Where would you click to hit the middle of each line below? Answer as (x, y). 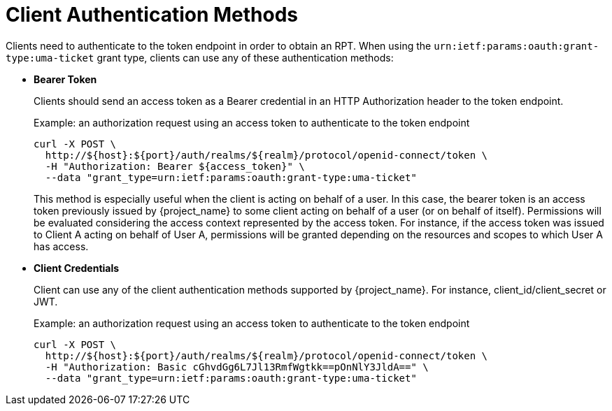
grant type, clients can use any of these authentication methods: (245, 57)
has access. (61, 246)
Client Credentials (77, 268)
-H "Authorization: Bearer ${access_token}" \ (175, 166)
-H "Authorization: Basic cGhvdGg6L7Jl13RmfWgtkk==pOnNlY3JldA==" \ (237, 367)
